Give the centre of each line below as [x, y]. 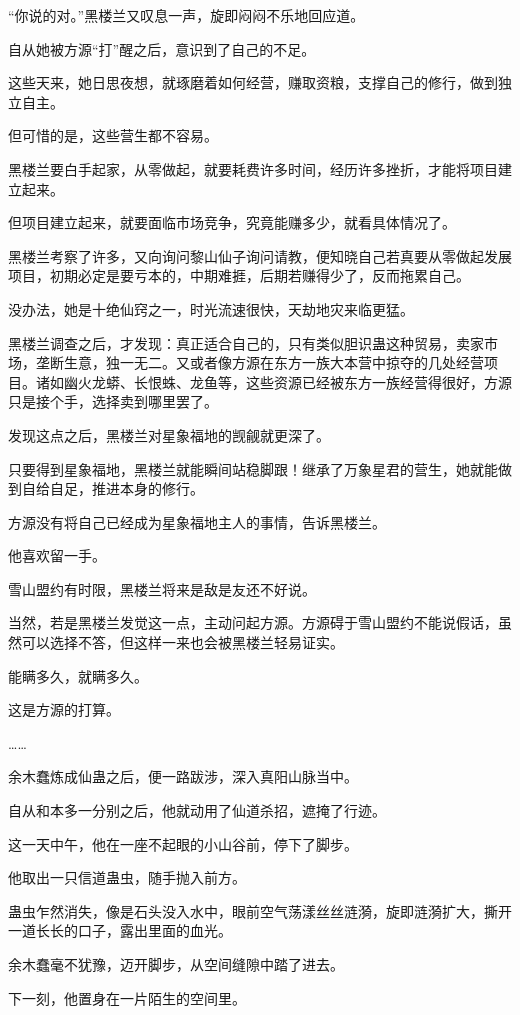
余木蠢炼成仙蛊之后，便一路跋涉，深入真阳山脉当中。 [183, 776]
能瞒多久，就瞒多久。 [78, 675]
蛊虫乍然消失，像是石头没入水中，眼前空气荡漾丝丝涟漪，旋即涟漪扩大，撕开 [260, 910]
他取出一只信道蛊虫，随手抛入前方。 [127, 877]
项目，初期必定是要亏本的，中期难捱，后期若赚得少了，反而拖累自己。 [239, 275]
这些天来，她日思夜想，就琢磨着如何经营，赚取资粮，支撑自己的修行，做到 [253, 82]
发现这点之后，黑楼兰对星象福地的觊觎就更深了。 [169, 434]
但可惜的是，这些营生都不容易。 [113, 135]
